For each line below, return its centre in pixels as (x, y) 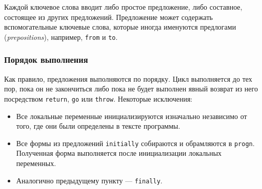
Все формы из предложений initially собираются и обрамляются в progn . (135, 143)
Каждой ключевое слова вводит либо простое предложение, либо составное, (123, 7)
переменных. (36, 163)
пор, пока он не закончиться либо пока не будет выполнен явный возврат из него (131, 89)
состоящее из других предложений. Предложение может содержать (108, 17)
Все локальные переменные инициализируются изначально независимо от (132, 116)
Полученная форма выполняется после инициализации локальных (119, 153)
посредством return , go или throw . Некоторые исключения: (98, 98)
